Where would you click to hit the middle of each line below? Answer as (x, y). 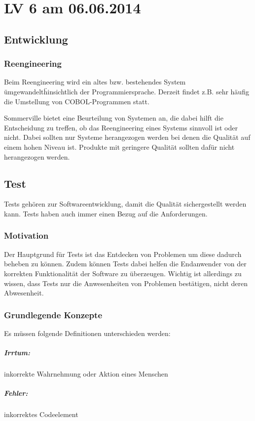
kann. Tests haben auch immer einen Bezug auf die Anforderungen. (106, 213)
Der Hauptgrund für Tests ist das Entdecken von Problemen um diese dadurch (123, 254)
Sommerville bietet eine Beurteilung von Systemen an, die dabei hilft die (114, 118)
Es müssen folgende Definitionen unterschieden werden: (87, 333)
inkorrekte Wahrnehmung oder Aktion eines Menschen (86, 374)
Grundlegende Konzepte (53, 315)
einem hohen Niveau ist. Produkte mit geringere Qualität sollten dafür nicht (119, 147)
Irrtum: (17, 353)
